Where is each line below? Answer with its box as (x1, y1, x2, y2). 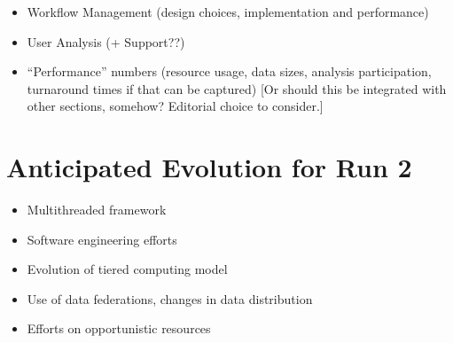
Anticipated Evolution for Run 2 (6, 149, 412, 185)
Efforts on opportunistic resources (27, 319, 211, 338)
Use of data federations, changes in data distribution (27, 289, 313, 308)
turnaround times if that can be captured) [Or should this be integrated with (27, 79, 447, 97)
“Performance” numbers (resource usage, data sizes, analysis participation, (27, 62, 432, 81)
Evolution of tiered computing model (27, 260, 228, 278)
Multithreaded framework (27, 200, 167, 219)
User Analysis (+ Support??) (27, 32, 185, 51)
